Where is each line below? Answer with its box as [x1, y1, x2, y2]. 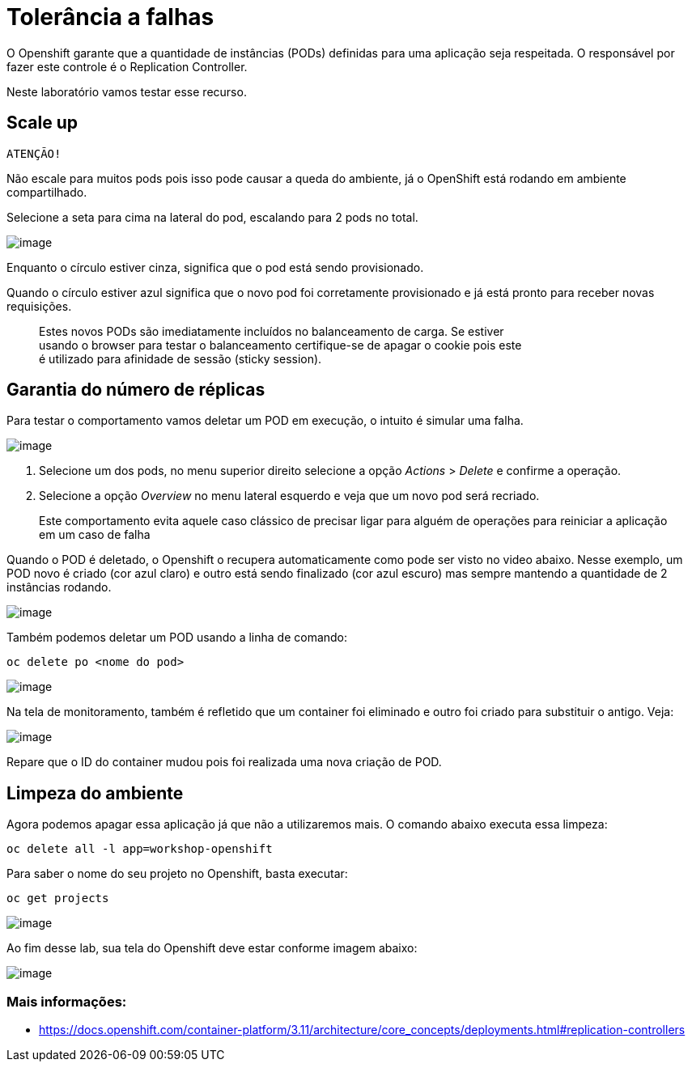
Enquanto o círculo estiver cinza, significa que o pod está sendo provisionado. [6, 260, 424, 274]
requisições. [6, 299, 72, 313]
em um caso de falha [39, 528, 151, 542]
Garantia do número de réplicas [6, 379, 265, 400]
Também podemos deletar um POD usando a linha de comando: [6, 630, 348, 645]
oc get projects [6, 892, 109, 905]
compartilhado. [6, 184, 87, 199]
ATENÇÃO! [6, 146, 62, 160]
